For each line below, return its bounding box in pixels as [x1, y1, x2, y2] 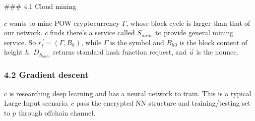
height [4, 47, 23, 57]
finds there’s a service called [50, 27, 135, 38]
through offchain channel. [18, 107, 96, 118]
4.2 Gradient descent [4, 68, 89, 81]
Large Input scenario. [4, 98, 69, 108]
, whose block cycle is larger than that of [126, 17, 250, 28]
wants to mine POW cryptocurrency [9, 17, 120, 28]
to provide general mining [155, 27, 234, 38]
